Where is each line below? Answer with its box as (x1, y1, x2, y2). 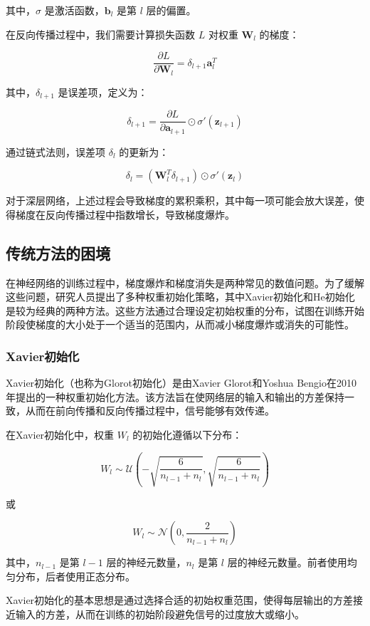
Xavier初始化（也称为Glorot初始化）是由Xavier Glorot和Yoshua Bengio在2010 (6, 375, 356, 390)
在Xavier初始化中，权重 (6, 427, 115, 442)
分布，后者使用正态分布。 (15, 568, 135, 583)
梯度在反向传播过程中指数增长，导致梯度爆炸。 (15, 207, 235, 221)
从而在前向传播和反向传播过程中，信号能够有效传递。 (25, 403, 275, 418)
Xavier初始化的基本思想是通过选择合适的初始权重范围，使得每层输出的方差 (6, 593, 354, 607)
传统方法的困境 (6, 241, 110, 264)
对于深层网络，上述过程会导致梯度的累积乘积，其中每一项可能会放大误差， (6, 193, 354, 208)
